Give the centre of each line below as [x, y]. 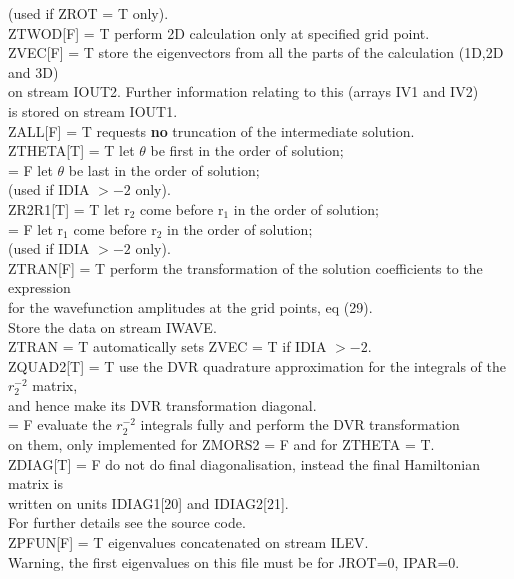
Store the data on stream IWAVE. [112, 326]
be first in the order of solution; [247, 150]
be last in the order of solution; [164, 169]
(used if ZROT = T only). [88, 13]
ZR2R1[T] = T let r [69, 208]
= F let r [36, 228]
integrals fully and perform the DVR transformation [300, 424]
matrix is [35, 483]
